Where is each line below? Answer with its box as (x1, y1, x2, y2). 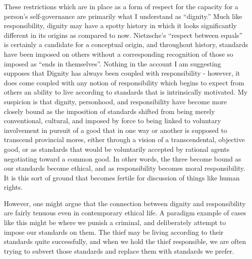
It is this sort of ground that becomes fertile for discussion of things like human (4, 172, 240, 182)
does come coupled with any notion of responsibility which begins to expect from (4, 77, 244, 87)
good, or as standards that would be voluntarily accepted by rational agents (4, 144, 230, 154)
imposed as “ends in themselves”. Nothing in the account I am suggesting (4, 58, 221, 68)
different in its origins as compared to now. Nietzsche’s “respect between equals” (4, 30, 243, 40)
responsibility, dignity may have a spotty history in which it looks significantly (4, 20, 237, 31)
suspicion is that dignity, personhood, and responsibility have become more (4, 96, 227, 106)
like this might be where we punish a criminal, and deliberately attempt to (4, 217, 226, 227)
